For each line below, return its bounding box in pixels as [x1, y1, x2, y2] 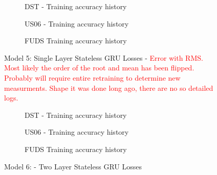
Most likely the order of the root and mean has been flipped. [4, 62, 194, 73]
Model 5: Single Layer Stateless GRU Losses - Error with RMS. [4, 52, 203, 63]
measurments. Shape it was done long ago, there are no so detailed [4, 82, 213, 93]
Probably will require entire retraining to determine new [4, 72, 181, 83]
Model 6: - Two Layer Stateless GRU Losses [4, 161, 142, 171]
